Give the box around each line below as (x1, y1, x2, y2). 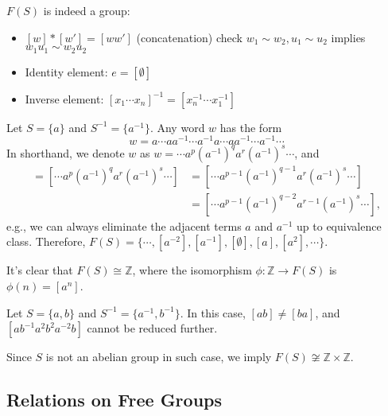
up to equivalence (297, 217, 382, 234)
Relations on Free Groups (6, 387, 223, 412)
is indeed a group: (43, 2, 130, 18)
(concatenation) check (136, 29, 242, 45)
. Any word (149, 119, 205, 135)
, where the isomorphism (132, 262, 252, 278)
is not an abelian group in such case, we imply (45, 348, 272, 365)
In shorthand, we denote (6, 144, 125, 161)
